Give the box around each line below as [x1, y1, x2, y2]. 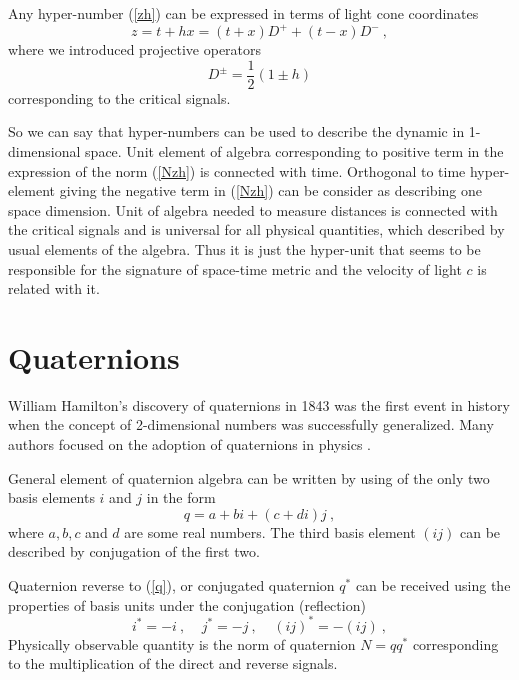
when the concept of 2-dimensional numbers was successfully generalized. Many [8, 414, 494, 435]
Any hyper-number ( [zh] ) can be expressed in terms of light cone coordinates [8, 3, 479, 23]
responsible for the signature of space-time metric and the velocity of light [8, 258, 462, 279]
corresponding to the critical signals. [8, 87, 231, 108]
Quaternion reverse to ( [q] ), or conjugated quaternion [8, 574, 335, 595]
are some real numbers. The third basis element [124, 521, 416, 542]
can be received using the [355, 574, 511, 595]
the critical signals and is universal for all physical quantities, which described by [8, 219, 505, 240]
